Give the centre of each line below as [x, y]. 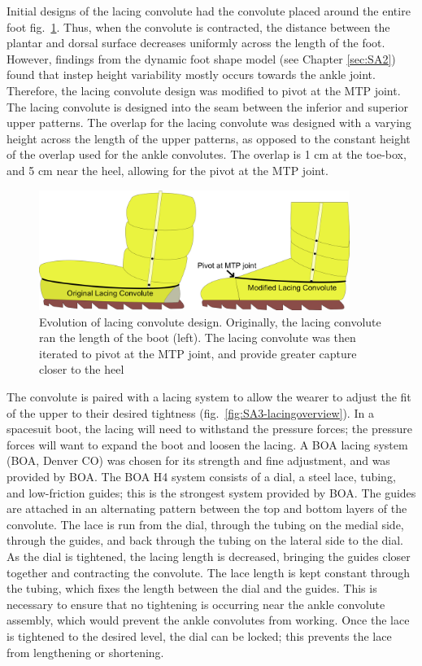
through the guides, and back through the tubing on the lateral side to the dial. [205, 540]
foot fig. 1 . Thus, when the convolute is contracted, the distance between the [198, 26]
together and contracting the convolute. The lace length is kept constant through [209, 572]
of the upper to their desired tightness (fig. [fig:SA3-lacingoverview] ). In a [190, 412]
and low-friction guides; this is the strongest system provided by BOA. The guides [211, 492]
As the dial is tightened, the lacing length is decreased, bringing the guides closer [209, 556]
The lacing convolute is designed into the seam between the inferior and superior [207, 106]
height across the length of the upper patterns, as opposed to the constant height [209, 138]
